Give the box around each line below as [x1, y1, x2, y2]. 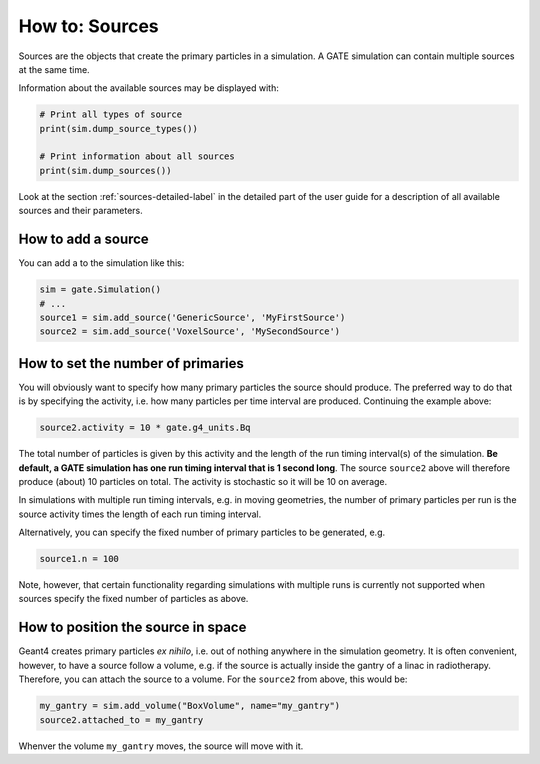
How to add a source [18, 231, 149, 248]
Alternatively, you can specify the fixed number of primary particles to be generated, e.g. [18, 526, 386, 539]
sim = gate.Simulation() [39, 284, 162, 295]
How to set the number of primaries [18, 355, 245, 372]
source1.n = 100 [39, 553, 120, 565]
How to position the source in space [18, 619, 247, 636]
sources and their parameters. [18, 205, 144, 217]
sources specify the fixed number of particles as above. [18, 593, 249, 605]
